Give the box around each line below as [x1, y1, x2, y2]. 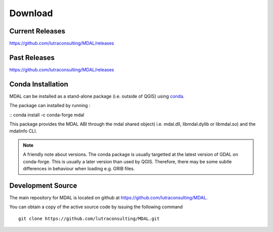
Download [9, 8, 53, 19]
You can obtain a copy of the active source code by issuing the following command [9, 204, 183, 210]
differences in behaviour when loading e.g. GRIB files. [23, 166, 135, 171]
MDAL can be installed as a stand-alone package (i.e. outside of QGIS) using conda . [9, 93, 185, 99]
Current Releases [9, 27, 66, 35]
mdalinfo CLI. [9, 128, 37, 134]
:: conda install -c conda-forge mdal [9, 112, 84, 118]
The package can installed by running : [9, 103, 90, 109]
